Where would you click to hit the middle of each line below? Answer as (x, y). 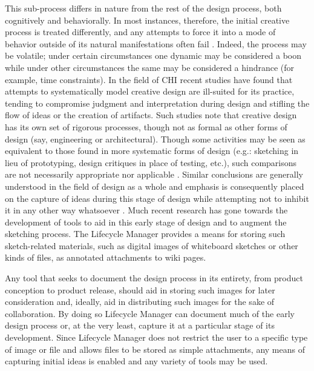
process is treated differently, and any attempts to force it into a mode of (140, 32)
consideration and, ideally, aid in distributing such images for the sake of (140, 302)
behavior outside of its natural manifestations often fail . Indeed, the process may (156, 43)
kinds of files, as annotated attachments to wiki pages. (106, 257)
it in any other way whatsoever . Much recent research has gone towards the (146, 210)
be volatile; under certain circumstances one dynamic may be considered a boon (153, 55)
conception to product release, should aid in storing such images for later (140, 289)
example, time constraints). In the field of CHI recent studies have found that (149, 79)
